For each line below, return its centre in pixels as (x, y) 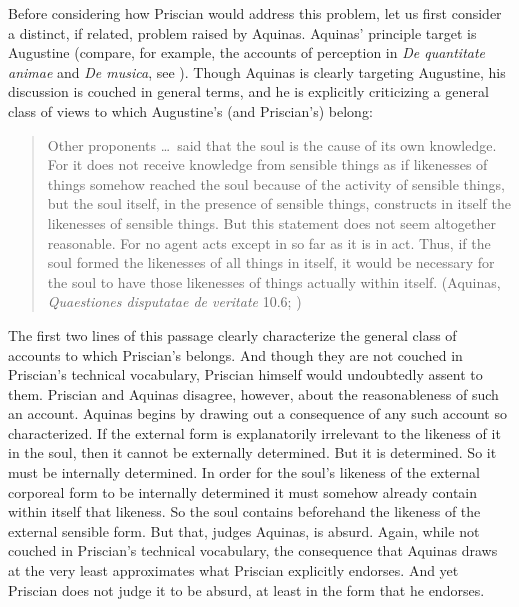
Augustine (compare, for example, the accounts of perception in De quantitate (247, 52)
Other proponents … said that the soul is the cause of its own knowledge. (272, 144)
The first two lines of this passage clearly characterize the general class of (232, 334)
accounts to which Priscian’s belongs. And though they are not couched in (235, 354)
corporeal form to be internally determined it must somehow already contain (242, 491)
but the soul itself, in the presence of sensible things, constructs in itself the (279, 203)
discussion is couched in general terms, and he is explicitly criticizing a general (248, 91)
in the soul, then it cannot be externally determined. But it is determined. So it (252, 452)
